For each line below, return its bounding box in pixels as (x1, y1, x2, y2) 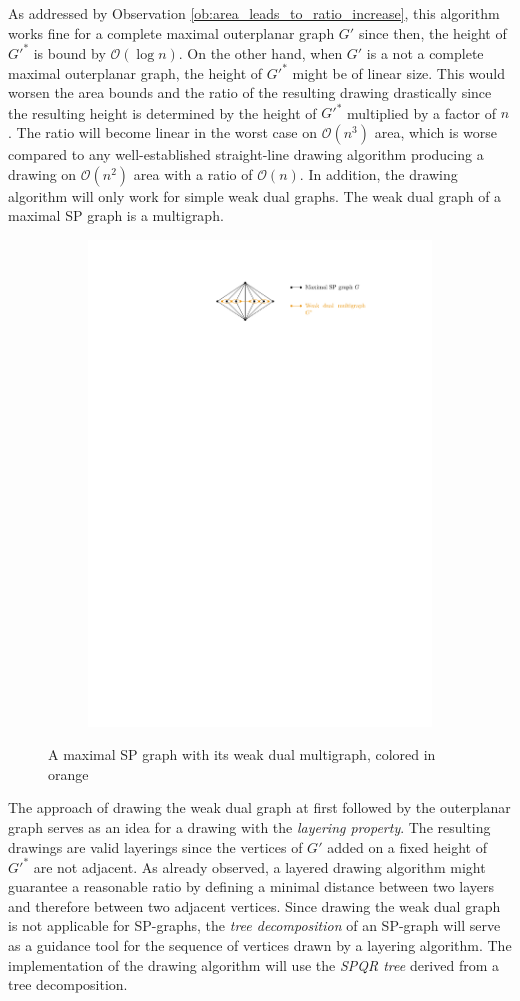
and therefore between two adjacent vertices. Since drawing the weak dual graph (8, 895, 501, 916)
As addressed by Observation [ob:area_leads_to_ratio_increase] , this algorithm (8, 3, 500, 23)
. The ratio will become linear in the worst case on (8, 122, 318, 143)
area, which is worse (374, 122, 498, 143)
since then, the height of (358, 22, 507, 43)
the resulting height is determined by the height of (8, 102, 317, 123)
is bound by (33, 42, 106, 63)
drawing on (8, 163, 77, 184)
